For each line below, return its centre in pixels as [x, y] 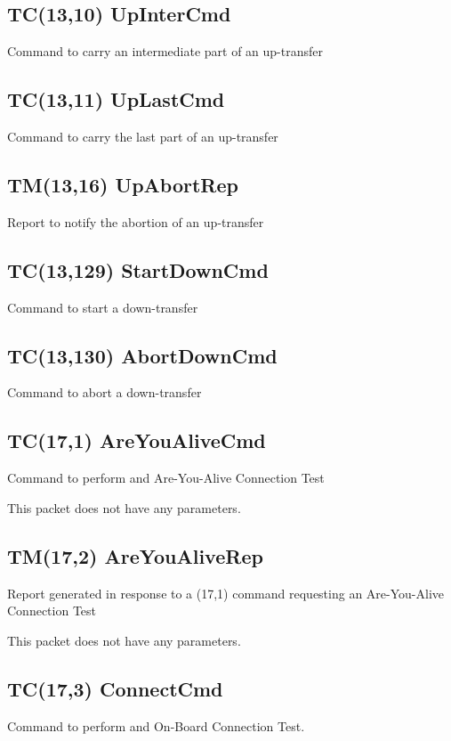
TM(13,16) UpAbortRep [123, 184]
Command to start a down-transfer [103, 307]
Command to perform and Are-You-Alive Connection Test [166, 478]
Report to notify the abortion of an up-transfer [136, 221]
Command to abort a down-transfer [105, 392]
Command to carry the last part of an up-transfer [143, 136]
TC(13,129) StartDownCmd [138, 269]
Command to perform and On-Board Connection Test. [156, 725]
